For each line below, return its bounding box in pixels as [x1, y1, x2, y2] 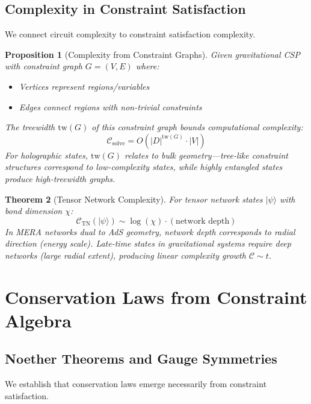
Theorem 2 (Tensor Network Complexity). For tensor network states [5, 192, 263, 205]
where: [135, 60, 159, 72]
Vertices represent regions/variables [19, 80, 150, 92]
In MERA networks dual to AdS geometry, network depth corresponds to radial [5, 225, 295, 238]
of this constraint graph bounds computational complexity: [91, 121, 303, 133]
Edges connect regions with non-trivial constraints [19, 100, 202, 113]
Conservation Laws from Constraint [5, 284, 307, 309]
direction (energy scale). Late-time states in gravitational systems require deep [5, 237, 291, 250]
